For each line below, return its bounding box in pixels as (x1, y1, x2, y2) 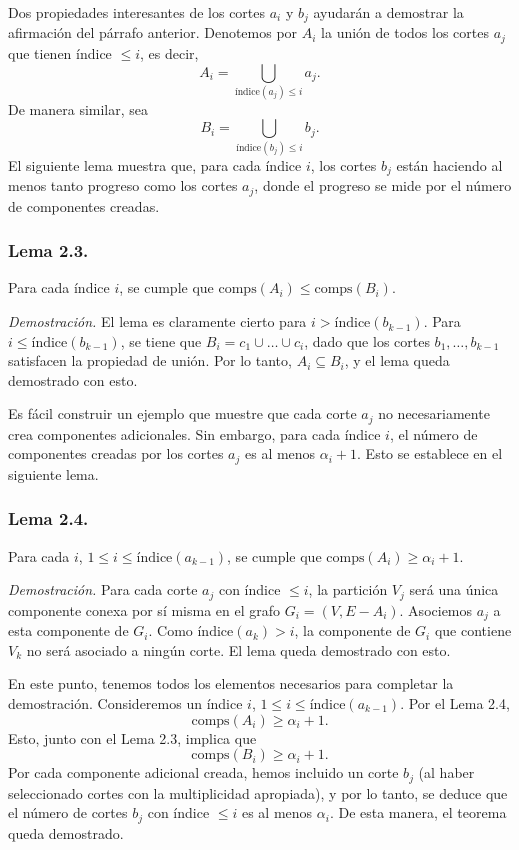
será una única (409, 579, 499, 600)
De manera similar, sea (8, 98, 149, 119)
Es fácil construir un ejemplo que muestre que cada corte (8, 403, 357, 424)
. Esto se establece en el (357, 443, 503, 464)
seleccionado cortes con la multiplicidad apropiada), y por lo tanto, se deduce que (8, 782, 508, 803)
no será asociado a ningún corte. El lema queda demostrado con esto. (26, 639, 451, 660)
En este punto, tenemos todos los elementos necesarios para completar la (8, 673, 454, 694)
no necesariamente (378, 403, 490, 424)
